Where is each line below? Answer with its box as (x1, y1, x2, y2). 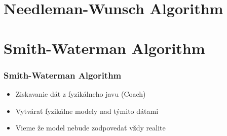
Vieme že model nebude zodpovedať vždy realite (15, 122, 166, 133)
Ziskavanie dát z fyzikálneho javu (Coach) (15, 88, 146, 99)
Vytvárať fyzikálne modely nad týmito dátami (15, 105, 159, 116)
